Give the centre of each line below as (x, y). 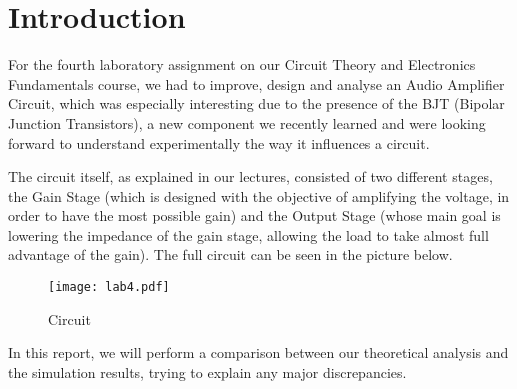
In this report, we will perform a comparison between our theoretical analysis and (258, 352)
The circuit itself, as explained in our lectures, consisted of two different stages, (250, 176)
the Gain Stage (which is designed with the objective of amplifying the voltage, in (259, 195)
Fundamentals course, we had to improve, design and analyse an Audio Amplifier (256, 83)
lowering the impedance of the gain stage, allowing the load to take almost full (248, 234)
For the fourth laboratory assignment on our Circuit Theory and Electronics (242, 64)
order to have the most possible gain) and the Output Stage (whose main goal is (254, 215)
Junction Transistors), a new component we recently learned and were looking (247, 122)
